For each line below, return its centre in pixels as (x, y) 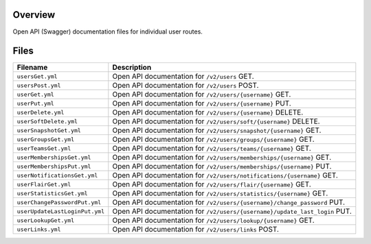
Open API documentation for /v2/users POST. (185, 86)
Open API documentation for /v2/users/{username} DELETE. (208, 112)
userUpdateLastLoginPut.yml (61, 211)
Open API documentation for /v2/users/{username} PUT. (202, 103)
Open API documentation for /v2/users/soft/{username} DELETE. (216, 121)
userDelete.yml (41, 112)
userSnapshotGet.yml (49, 130)
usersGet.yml (37, 76)
